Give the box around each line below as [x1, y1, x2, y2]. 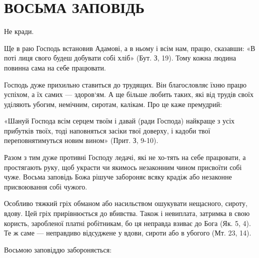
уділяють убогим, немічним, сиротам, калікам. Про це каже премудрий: [4, 98, 222, 109]
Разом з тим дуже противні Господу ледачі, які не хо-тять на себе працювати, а [4, 152, 246, 162]
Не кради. [4, 26, 34, 36]
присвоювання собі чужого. [4, 181, 87, 191]
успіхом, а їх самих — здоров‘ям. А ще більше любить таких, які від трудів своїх [4, 89, 253, 99]
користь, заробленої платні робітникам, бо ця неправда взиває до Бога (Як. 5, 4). [4, 217, 251, 228]
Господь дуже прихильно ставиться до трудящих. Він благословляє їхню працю [4, 79, 247, 89]
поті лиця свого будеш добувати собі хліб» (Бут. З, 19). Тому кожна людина [4, 52, 236, 63]
